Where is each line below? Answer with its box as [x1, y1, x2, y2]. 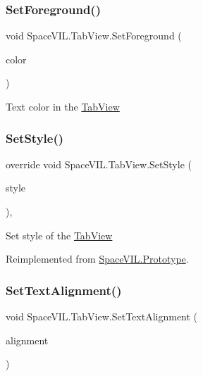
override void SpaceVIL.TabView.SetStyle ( [6, 156, 192, 171]
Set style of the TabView [6, 227, 113, 242]
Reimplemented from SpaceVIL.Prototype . [6, 251, 189, 266]
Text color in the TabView [6, 99, 120, 113]
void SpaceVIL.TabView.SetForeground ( [6, 28, 182, 43]
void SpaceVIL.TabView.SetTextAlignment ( [6, 309, 198, 323]
